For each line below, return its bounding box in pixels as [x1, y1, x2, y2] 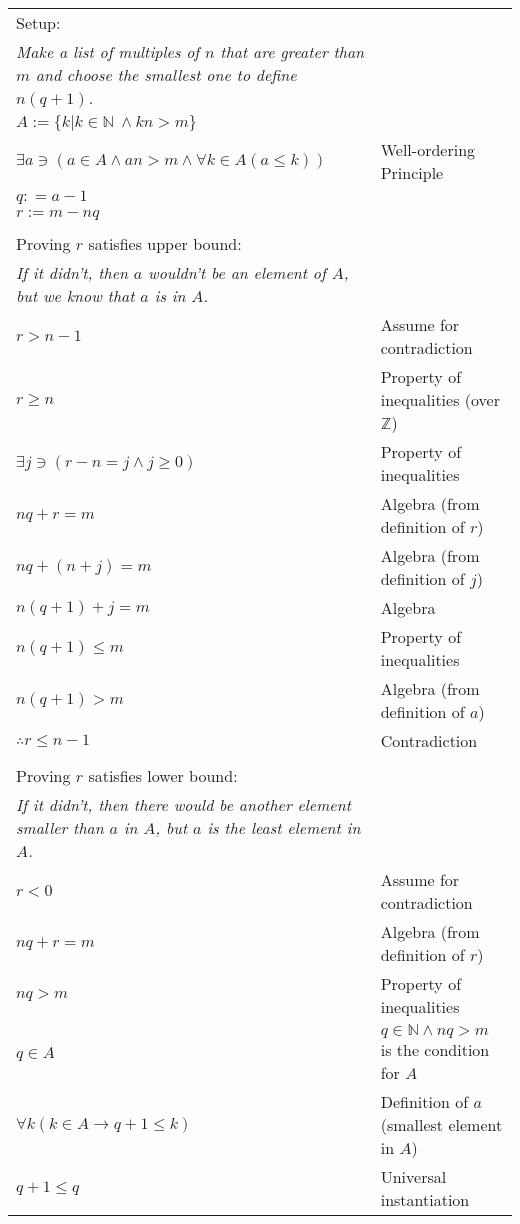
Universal [380, 1165, 447, 1188]
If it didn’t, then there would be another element [16, 793, 351, 816]
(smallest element [380, 1113, 503, 1136]
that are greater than [220, 40, 365, 63]
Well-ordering [380, 138, 476, 161]
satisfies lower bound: [88, 764, 238, 787]
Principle [380, 161, 444, 184]
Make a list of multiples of [16, 40, 200, 63]
